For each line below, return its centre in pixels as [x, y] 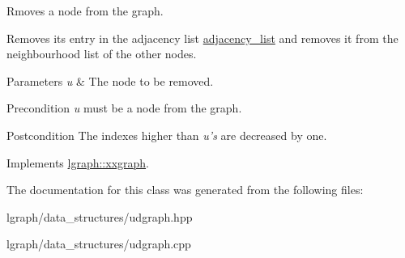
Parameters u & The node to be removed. [110, 80]
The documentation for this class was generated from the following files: [185, 190]
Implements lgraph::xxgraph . [78, 162]
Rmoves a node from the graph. [85, 11]
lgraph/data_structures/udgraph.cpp [99, 244]
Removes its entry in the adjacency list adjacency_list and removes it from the [202, 38]
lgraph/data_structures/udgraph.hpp [100, 216]
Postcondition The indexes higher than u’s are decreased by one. [167, 135]
